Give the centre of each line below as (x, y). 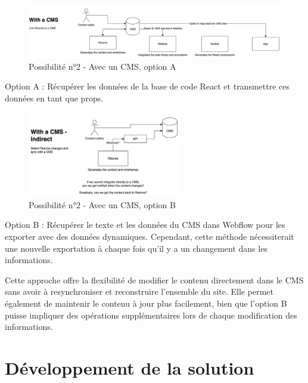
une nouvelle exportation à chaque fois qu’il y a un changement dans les (136, 248)
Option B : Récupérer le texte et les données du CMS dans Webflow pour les (145, 225)
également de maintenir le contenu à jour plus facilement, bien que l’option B (146, 303)
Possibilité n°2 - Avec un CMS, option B (102, 204)
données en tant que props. (54, 98)
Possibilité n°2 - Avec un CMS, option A (102, 66)
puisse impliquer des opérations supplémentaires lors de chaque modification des (151, 315)
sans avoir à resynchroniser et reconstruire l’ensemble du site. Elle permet (139, 291)
